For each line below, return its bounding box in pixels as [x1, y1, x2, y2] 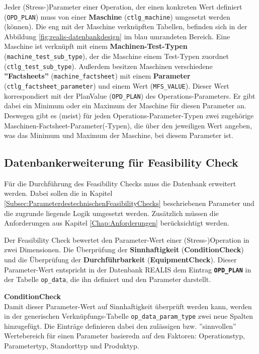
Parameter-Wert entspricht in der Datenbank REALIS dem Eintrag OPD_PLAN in [4, 264, 251, 274]
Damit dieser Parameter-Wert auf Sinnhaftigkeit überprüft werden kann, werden [4, 301, 252, 311]
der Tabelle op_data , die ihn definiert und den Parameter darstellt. [4, 274, 211, 285]
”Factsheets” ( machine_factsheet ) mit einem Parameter [4, 70, 191, 81]
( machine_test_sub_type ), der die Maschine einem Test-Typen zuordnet [4, 51, 229, 61]
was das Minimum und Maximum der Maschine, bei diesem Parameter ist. [4, 130, 233, 140]
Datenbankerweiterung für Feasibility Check [4, 155, 238, 170]
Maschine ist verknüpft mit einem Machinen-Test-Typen [4, 41, 188, 51]
